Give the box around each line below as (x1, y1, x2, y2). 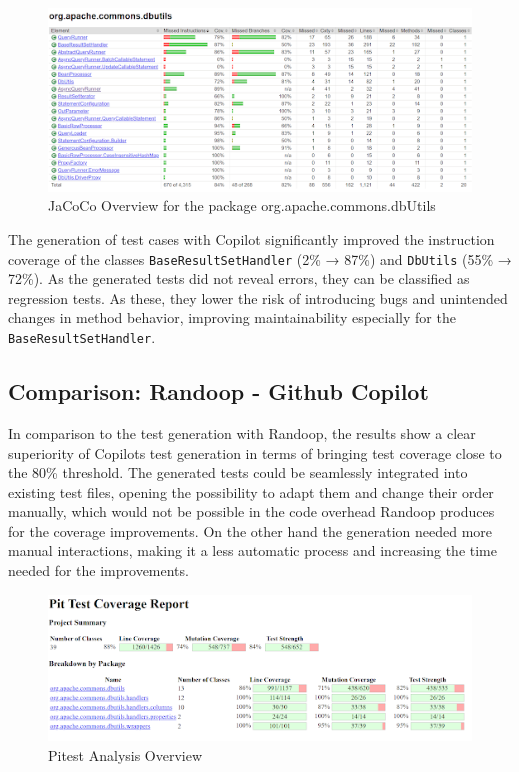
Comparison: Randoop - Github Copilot (8, 376, 429, 407)
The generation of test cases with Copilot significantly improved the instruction (8, 229, 495, 250)
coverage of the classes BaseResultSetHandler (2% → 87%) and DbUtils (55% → (8, 248, 512, 269)
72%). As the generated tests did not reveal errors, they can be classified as (8, 268, 470, 289)
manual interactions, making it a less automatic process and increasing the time (8, 540, 497, 561)
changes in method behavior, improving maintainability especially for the (8, 307, 456, 328)
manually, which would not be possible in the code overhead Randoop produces (8, 501, 495, 522)
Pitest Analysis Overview (48, 744, 203, 765)
